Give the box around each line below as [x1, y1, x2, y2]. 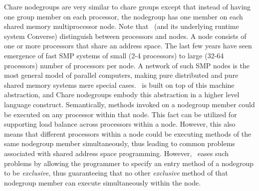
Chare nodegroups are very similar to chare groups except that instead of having [4, 1, 251, 11]
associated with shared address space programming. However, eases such [4, 148, 229, 158]
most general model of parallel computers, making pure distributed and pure [4, 70, 239, 80]
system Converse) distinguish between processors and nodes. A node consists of [4, 30, 247, 41]
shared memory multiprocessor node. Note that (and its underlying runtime [4, 21, 239, 31]
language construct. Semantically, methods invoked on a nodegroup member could [4, 99, 255, 109]
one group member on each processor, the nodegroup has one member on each [4, 11, 243, 21]
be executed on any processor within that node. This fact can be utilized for [4, 109, 237, 119]
